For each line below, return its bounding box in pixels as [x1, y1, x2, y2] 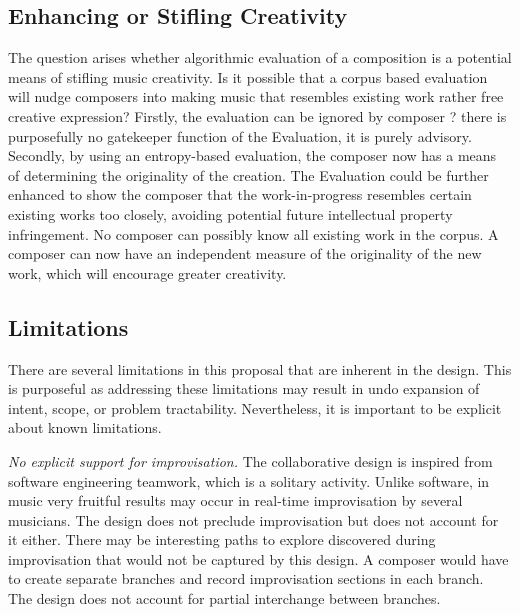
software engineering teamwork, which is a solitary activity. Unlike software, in [8, 470, 490, 491]
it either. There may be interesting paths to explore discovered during [8, 529, 436, 550]
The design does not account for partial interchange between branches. [8, 588, 441, 609]
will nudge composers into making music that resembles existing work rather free [8, 86, 504, 107]
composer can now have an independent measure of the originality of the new [8, 243, 482, 264]
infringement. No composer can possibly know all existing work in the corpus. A [8, 223, 499, 244]
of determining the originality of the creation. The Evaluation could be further [8, 164, 489, 185]
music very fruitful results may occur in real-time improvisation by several [8, 490, 463, 511]
